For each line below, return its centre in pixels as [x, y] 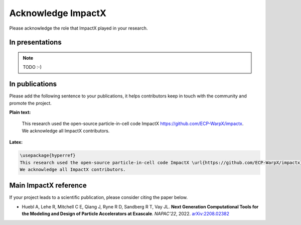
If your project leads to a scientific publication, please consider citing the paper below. [99, 197]
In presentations [36, 42]
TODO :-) [32, 67]
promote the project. [31, 103]
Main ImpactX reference [48, 186]
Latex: [16, 142]
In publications [33, 84]
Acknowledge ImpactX [58, 13]
